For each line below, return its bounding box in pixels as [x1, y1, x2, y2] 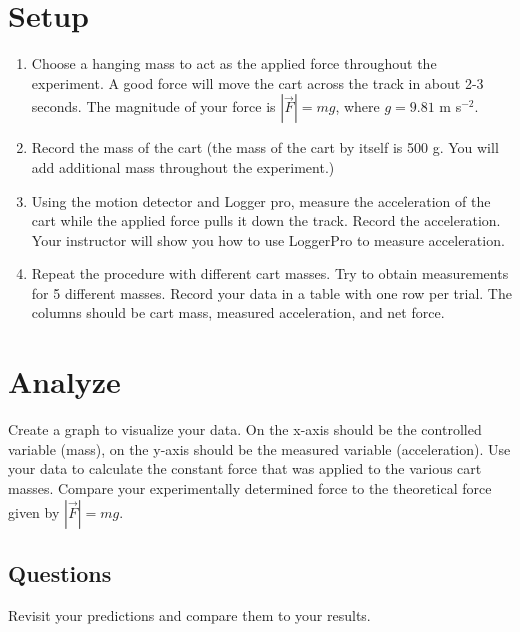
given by [8, 501, 60, 522]
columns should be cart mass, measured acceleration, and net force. [31, 302, 445, 323]
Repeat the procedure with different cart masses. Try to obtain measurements [31, 263, 509, 284]
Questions [8, 557, 112, 588]
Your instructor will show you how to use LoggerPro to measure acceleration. [31, 229, 505, 250]
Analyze [8, 361, 121, 402]
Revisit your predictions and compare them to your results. [8, 604, 371, 625]
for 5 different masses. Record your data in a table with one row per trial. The [31, 282, 512, 303]
